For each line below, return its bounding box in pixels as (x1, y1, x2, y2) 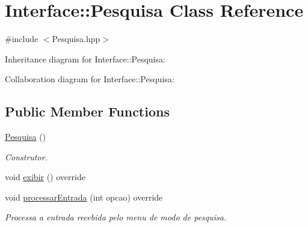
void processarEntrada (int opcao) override (5, 190, 163, 203)
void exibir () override (5, 171, 85, 183)
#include (5, 32, 38, 45)
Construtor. (5, 150, 48, 163)
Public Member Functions (5, 102, 170, 121)
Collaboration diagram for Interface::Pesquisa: (5, 73, 174, 85)
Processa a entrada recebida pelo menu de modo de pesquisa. (5, 211, 227, 223)
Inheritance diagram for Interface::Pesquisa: (5, 52, 165, 65)
